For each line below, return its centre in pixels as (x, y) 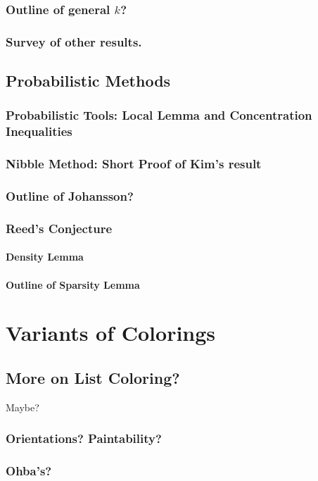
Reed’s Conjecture (59, 228)
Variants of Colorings (111, 333)
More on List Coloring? (93, 377)
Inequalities (39, 131)
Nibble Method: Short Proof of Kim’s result (134, 164)
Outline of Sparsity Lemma (73, 284)
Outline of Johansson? (70, 196)
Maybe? (23, 407)
